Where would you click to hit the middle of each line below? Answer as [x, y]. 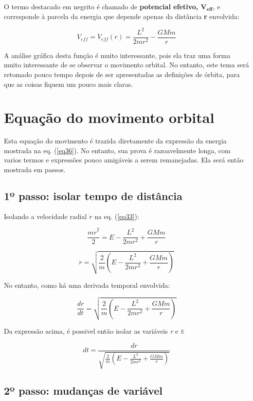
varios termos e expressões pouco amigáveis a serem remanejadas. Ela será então [124, 160]
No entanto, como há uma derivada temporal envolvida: [87, 285]
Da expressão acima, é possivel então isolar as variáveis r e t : [94, 331]
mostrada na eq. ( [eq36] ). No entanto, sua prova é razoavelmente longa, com [117, 150]
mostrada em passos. [35, 170]
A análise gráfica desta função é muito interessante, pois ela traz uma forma [117, 55]
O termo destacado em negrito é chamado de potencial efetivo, [101, 6]
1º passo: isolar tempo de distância [93, 196]
